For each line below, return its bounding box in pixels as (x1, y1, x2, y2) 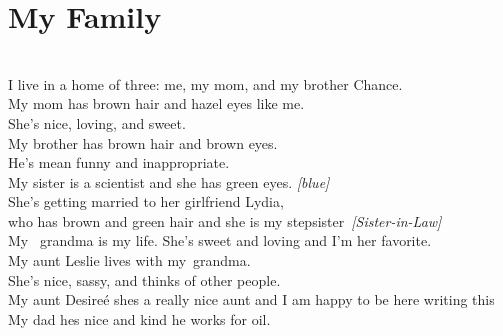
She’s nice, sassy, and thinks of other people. (8, 269, 281, 290)
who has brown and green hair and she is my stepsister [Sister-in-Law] (8, 210, 442, 231)
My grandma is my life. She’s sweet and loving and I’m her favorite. (8, 230, 432, 251)
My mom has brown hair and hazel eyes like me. (8, 93, 305, 114)
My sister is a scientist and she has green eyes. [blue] (8, 171, 330, 192)
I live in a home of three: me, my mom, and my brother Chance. (8, 73, 403, 94)
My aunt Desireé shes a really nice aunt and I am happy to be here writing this (8, 289, 495, 310)
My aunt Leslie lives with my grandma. (8, 250, 251, 271)
